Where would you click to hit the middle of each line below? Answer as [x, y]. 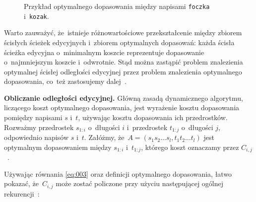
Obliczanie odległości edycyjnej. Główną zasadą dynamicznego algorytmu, [124, 98]
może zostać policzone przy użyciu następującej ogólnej [140, 183]
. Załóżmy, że [104, 137]
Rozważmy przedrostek [39, 127]
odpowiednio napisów [36, 137]
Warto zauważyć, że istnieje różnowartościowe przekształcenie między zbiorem [123, 33]
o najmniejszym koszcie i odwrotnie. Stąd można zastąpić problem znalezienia [124, 62]
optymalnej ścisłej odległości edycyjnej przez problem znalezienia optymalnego [123, 71]
